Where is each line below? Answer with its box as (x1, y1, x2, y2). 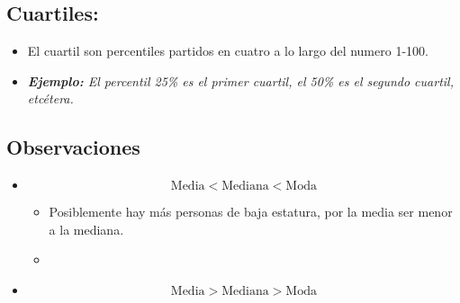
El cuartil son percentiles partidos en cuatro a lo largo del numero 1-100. (27, 41, 428, 60)
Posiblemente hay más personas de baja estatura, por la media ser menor (49, 202, 453, 221)
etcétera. (27, 89, 74, 108)
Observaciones (6, 133, 140, 161)
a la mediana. (49, 219, 124, 238)
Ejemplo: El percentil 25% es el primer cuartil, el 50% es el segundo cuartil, (27, 71, 454, 90)
